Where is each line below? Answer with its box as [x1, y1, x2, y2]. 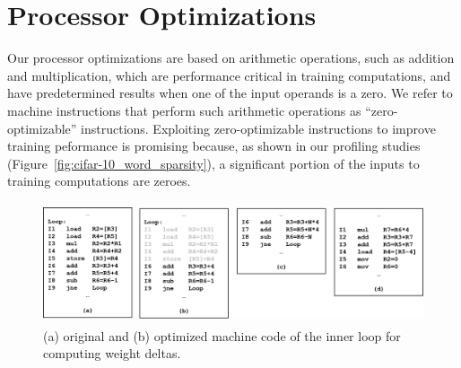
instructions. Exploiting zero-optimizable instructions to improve [81, 118, 436, 137]
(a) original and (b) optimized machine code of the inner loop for [43, 326, 401, 345]
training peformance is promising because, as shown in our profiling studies [7, 136, 421, 155]
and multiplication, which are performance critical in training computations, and [7, 66, 451, 84]
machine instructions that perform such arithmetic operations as [7, 101, 361, 119]
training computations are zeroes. [7, 171, 191, 190]
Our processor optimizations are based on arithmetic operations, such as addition [7, 48, 455, 67]
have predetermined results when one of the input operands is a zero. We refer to [7, 83, 453, 102]
